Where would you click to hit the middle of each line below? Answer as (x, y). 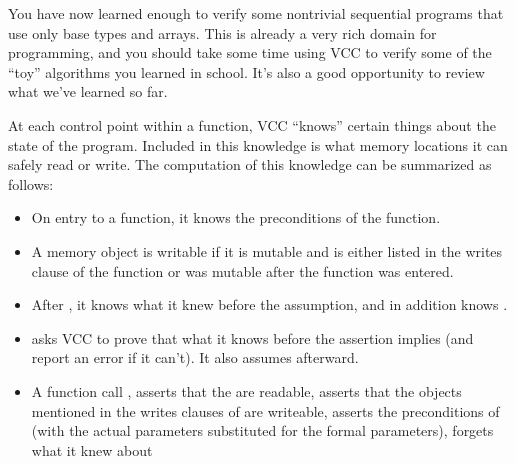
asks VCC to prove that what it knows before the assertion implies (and (252, 337)
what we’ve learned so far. (88, 91)
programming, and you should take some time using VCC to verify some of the (250, 52)
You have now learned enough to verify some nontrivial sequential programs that (256, 13)
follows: (31, 183)
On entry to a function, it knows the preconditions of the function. (236, 217)
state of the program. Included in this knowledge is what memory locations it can (258, 144)
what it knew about (92, 449)
